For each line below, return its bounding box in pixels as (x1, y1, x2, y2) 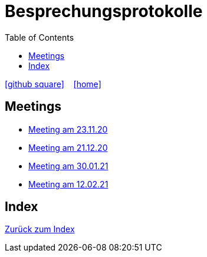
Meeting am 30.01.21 (28, 160, 109, 171)
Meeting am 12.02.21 (28, 179, 109, 189)
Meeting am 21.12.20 (28, 142, 108, 153)
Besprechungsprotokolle (5, 1, 203, 21)
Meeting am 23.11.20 (28, 124, 108, 134)
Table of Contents (5, 32, 74, 42)
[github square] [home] (5, 78, 101, 89)
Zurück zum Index (5, 224, 75, 235)
